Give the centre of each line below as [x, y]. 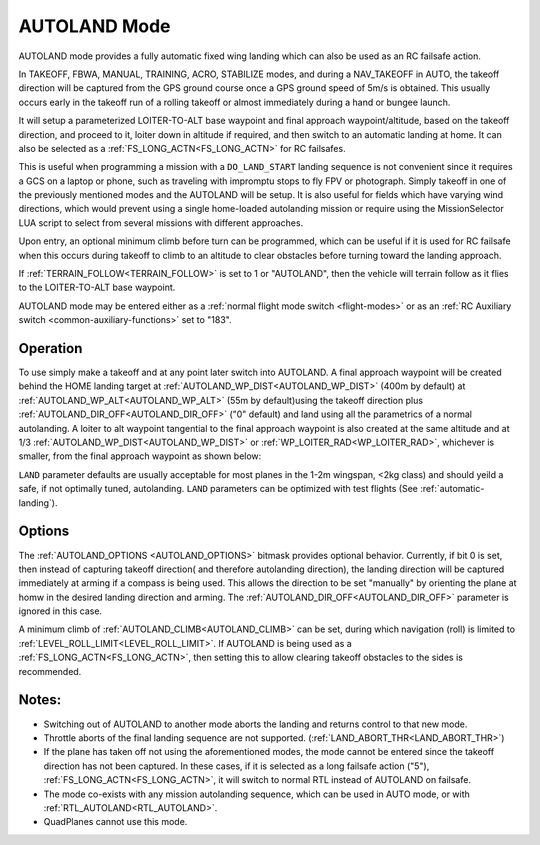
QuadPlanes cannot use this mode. [115, 822]
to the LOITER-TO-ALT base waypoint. [97, 287]
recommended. [50, 671]
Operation [50, 348]
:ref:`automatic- [452, 489]
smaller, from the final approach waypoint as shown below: [140, 456]
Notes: [40, 700]
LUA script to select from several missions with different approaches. [161, 222]
